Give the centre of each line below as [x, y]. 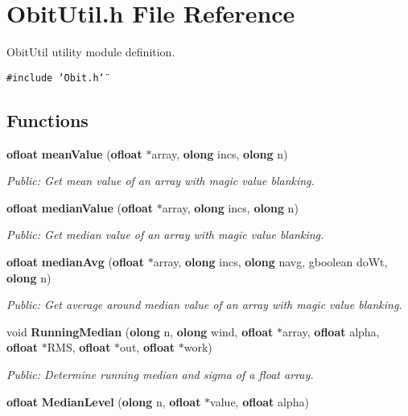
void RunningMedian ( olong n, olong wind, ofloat [140, 331]
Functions [47, 119]
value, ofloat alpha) [260, 401]
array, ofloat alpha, [331, 331]
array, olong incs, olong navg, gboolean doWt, [270, 261]
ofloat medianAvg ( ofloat [75, 261]
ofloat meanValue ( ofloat [74, 153]
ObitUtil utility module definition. [91, 52]
